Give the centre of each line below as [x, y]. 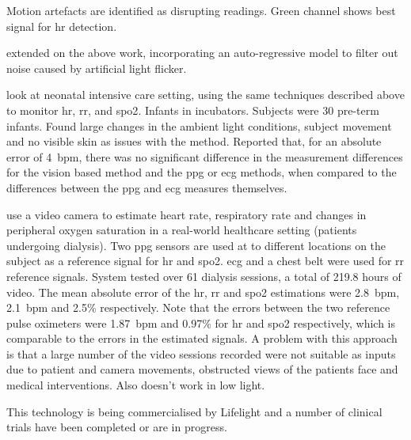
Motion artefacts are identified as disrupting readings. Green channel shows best [201, 10]
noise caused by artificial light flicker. [97, 68]
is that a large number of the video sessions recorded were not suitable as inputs [201, 353]
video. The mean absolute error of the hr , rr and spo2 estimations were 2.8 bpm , [203, 292]
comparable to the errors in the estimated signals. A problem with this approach [202, 338]
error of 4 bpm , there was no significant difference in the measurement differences [205, 156]
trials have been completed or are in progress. [117, 427]
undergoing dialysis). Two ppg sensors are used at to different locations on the [196, 245]
